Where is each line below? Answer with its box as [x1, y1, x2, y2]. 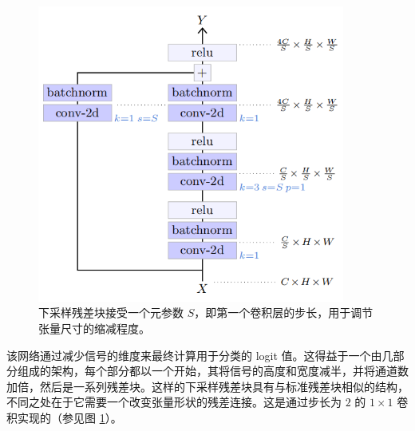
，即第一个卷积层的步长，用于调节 [194, 304, 373, 321]
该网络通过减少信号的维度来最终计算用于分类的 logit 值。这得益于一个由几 [6, 346, 393, 363]
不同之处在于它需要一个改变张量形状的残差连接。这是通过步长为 [6, 393, 342, 410]
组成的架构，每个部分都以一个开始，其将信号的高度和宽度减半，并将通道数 [17, 362, 409, 379]
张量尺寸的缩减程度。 [38, 319, 150, 336]
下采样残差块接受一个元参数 [38, 304, 184, 321]
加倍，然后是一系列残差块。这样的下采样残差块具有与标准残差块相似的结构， [6, 378, 409, 394]
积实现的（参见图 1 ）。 [6, 409, 122, 425]
